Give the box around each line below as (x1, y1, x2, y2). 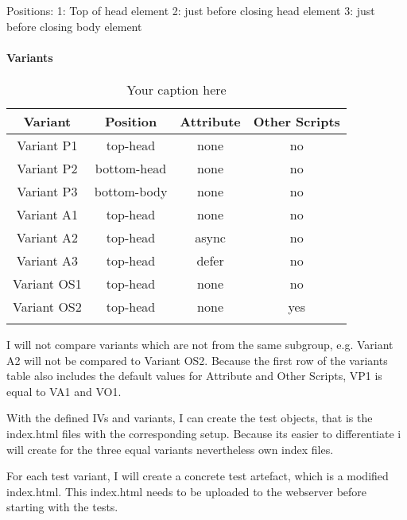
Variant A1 (16, 204, 79, 223)
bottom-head (95, 158, 167, 177)
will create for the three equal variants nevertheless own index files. (6, 440, 334, 457)
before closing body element (6, 17, 142, 34)
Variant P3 (17, 181, 78, 200)
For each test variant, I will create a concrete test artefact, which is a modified (6, 468, 389, 484)
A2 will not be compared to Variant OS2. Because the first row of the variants (6, 351, 388, 368)
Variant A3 (16, 250, 79, 270)
